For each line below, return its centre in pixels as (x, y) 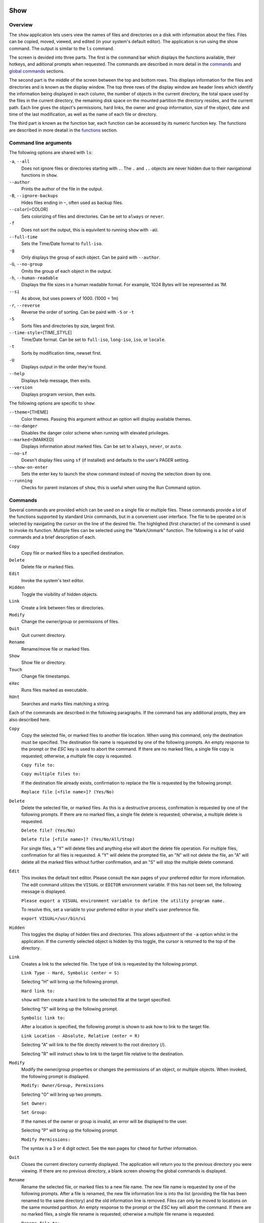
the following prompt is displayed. (55, 1076)
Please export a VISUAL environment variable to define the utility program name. (123, 901)
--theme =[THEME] (29, 412)
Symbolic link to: (43, 1018)
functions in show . (40, 175)
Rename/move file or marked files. (56, 649)
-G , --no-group (26, 264)
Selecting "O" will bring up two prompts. (62, 1094)
